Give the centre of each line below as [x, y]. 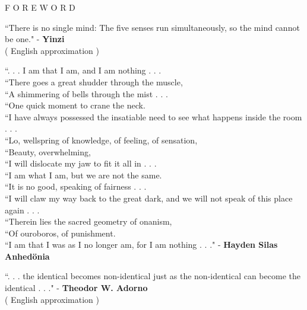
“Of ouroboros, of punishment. [60, 233]
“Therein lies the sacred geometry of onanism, [88, 221]
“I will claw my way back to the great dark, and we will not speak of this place [149, 198]
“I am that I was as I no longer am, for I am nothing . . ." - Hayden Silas [141, 245]
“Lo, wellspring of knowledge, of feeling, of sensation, [101, 140]
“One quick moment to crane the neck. [75, 105]
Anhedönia [27, 256]
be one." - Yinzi [35, 39]
